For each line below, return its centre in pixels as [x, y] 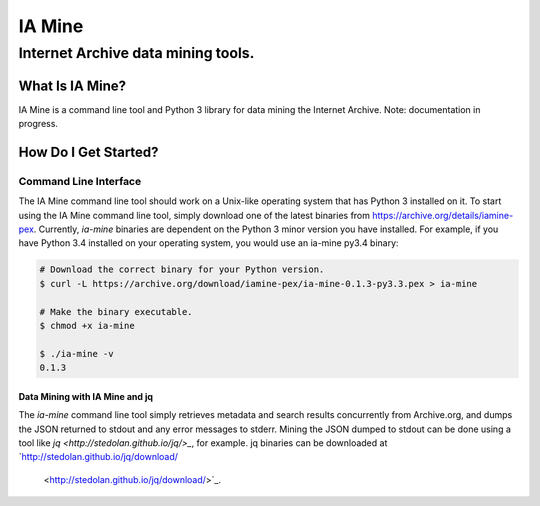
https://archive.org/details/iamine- [442, 215]
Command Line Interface [80, 181]
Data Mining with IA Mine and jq [86, 396]
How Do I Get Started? [88, 151]
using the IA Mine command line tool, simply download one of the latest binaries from [194, 215]
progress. [38, 124]
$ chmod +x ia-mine [87, 325]
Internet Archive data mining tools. [136, 53]
